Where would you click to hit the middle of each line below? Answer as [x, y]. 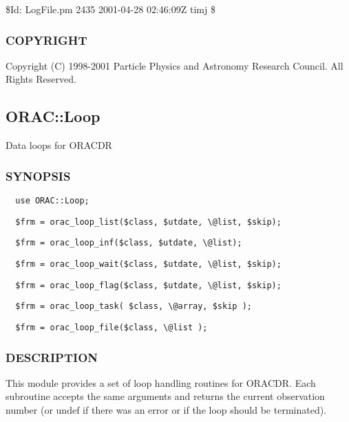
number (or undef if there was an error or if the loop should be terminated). [166, 410]
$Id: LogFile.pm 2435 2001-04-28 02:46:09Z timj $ [110, 9]
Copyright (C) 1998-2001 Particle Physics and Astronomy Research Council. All [174, 65]
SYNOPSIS [38, 175]
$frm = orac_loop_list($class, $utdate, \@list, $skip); [148, 222]
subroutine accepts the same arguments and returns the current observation [165, 396]
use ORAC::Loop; [52, 201]
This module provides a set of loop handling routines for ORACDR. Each [161, 382]
